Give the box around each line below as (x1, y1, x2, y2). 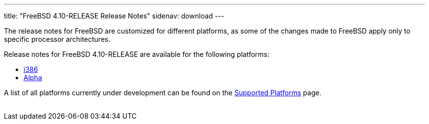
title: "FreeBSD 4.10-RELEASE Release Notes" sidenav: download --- (4, 12, 224, 20)
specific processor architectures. (4, 35, 111, 43)
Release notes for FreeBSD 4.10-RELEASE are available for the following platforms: (4, 50, 269, 58)
